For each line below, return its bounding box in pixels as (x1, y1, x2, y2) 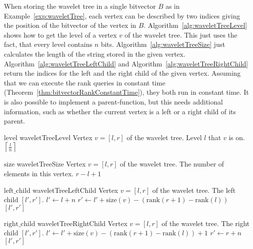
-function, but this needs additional (117, 96, 223, 106)
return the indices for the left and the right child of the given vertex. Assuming (4, 68, 241, 78)
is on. (229, 132, 245, 142)
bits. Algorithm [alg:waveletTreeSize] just (101, 39, 225, 49)
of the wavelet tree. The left (152, 185, 236, 195)
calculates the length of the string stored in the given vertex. (4, 48, 186, 59)
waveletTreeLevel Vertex (20, 132, 93, 142)
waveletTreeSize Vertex (17, 159, 86, 169)
